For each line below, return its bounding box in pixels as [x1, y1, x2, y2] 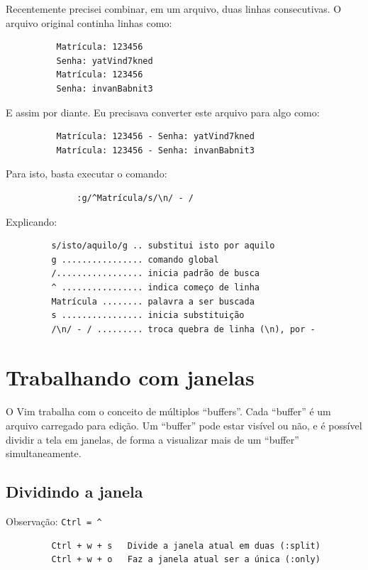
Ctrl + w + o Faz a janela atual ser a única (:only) [51, 554, 320, 565]
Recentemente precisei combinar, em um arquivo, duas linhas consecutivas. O [6, 1, 342, 16]
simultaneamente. [6, 446, 82, 461]
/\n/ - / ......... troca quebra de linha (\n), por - [51, 324, 316, 334]
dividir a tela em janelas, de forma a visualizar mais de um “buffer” [6, 432, 299, 446]
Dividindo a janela [6, 481, 143, 503]
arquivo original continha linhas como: [6, 15, 172, 30]
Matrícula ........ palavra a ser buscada [51, 296, 255, 307]
